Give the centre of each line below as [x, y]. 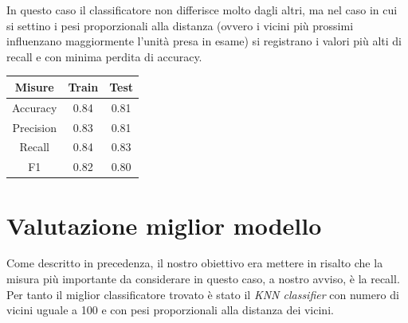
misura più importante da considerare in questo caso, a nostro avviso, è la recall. [203, 279]
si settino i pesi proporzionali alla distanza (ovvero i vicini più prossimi [180, 25]
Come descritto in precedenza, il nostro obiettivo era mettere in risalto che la [195, 263]
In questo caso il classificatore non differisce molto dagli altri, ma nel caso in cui [202, 10]
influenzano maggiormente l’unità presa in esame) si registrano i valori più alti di [204, 41]
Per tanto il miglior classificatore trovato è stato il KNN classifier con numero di [203, 294]
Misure [34, 86]
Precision [34, 127]
